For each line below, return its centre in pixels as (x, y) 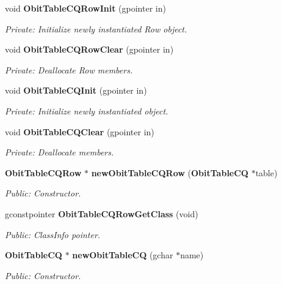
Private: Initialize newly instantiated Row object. (96, 28)
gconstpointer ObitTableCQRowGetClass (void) (102, 213)
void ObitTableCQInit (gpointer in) (76, 90)
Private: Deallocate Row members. (69, 69)
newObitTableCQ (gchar (123, 255)
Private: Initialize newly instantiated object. (87, 110)
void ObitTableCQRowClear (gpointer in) (89, 49)
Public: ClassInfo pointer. (53, 234)
